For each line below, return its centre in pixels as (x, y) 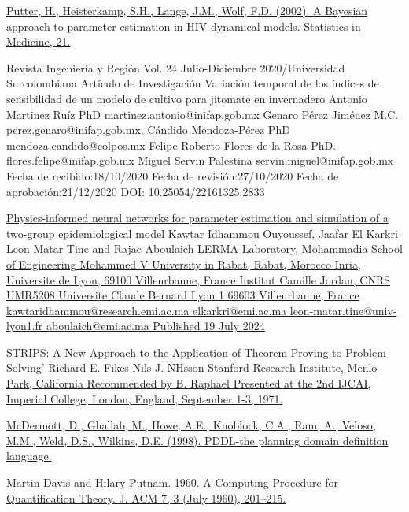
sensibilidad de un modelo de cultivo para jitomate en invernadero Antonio (187, 98)
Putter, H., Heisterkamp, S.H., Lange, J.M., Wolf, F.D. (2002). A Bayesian (187, 10)
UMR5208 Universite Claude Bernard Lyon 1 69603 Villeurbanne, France (183, 295)
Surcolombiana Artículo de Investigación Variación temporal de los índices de (193, 83)
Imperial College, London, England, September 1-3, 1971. (145, 398)
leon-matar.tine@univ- (343, 310)
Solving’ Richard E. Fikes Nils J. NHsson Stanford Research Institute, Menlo (192, 367)
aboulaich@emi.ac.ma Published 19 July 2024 (156, 326)
